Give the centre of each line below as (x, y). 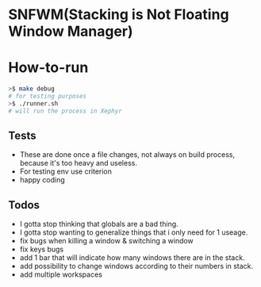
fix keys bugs (42, 249)
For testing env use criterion (66, 171)
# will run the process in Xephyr (65, 111)
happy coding (42, 180)
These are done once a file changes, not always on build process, (127, 155)
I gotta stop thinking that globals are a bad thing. (99, 224)
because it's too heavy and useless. (78, 163)
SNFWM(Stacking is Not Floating (119, 15)
